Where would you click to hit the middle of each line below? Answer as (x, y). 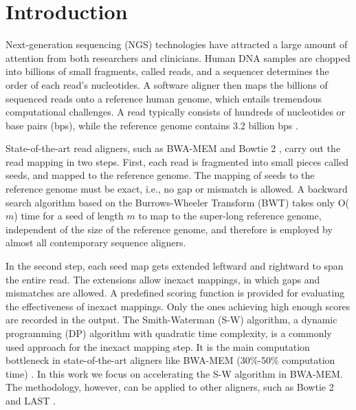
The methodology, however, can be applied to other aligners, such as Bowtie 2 (170, 387)
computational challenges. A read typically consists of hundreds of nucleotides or (176, 112)
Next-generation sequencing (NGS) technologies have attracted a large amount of (177, 44)
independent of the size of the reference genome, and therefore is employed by (169, 229)
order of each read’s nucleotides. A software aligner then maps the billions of (167, 84)
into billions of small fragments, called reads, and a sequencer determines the (167, 71)
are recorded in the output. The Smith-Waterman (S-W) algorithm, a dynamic (171, 320)
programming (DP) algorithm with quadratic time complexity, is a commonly (169, 333)
